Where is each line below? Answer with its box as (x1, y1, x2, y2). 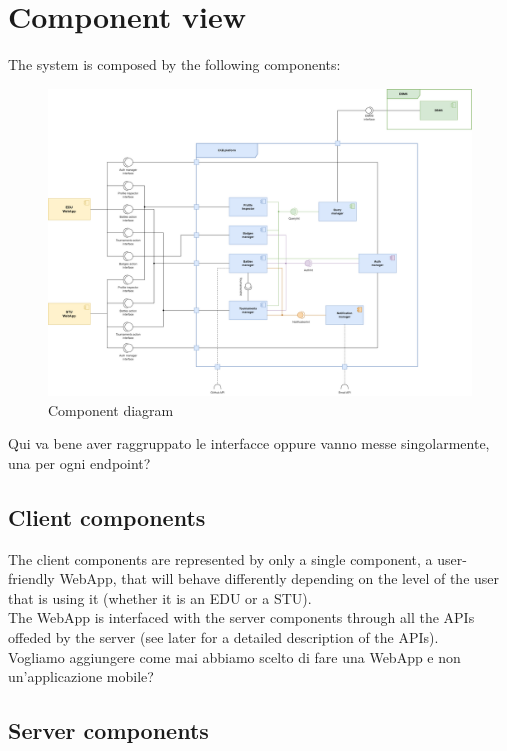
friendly (8, 568, 55, 589)
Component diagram (48, 399, 174, 420)
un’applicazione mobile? (8, 666, 154, 687)
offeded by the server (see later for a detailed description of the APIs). (8, 626, 439, 647)
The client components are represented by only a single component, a (8, 548, 433, 569)
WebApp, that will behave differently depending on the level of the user (59, 568, 500, 589)
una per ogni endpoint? (8, 452, 151, 473)
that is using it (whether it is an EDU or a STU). (8, 587, 312, 608)
